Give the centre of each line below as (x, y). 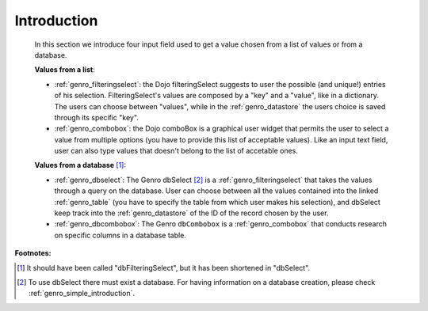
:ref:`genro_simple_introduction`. (82, 294)
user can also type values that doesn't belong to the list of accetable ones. (176, 151)
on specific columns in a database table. (120, 235)
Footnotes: (33, 253)
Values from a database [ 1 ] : (80, 165)
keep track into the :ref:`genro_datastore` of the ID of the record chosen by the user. (191, 213)
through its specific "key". (96, 117)
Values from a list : (65, 70)
